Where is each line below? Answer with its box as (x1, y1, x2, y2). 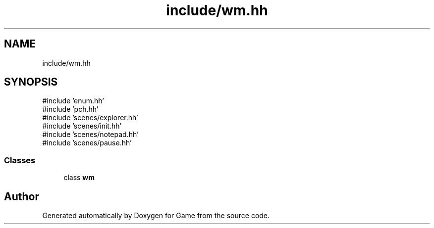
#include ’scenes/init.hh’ (42, 122, 121, 131)
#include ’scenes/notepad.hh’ (42, 130, 139, 139)
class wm (63, 173, 95, 182)
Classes (4, 155, 36, 165)
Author (4, 190, 39, 203)
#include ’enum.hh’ (42, 96, 104, 105)
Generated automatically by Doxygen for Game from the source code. (42, 211, 270, 220)
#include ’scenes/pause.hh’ (42, 138, 132, 147)
